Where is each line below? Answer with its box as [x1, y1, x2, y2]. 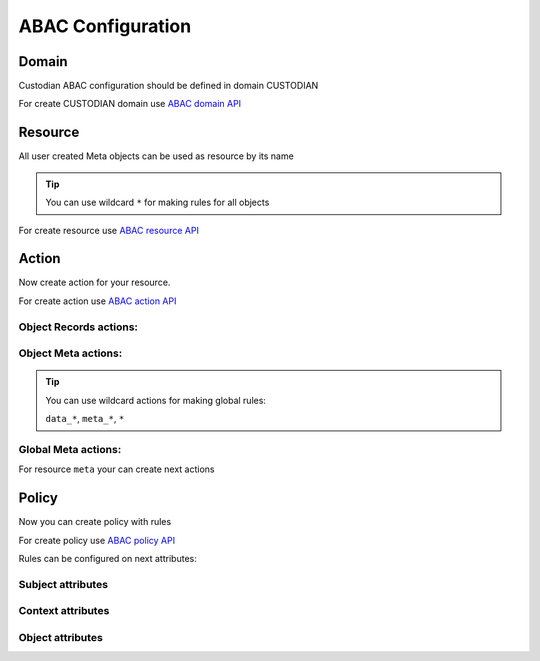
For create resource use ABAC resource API [18, 224, 200, 236]
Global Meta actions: [18, 442, 122, 456]
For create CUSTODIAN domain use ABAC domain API [18, 98, 242, 110]
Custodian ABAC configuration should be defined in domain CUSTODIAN [18, 80, 319, 92]
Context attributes [18, 604, 110, 618]
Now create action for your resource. [18, 276, 171, 289]
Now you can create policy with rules [18, 516, 172, 528]
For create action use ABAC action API [18, 295, 177, 307]
